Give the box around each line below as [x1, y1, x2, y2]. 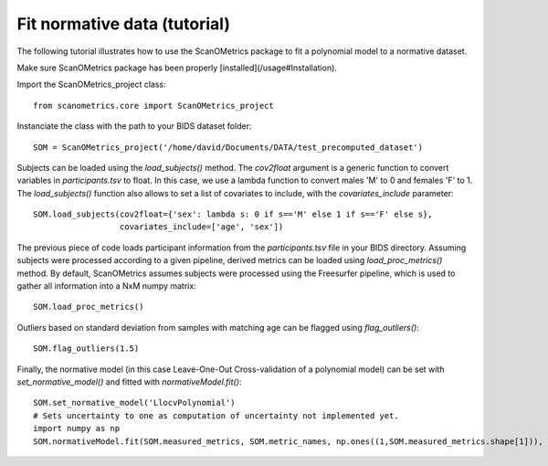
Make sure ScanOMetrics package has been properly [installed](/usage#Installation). [16, 62, 338, 73]
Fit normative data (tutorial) [16, 14, 230, 34]
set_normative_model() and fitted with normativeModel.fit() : [16, 376, 242, 387]
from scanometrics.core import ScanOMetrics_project [33, 101, 274, 111]
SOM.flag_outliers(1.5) [33, 344, 140, 354]
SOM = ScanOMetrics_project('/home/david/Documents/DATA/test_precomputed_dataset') [33, 142, 424, 153]
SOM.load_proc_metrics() [33, 302, 144, 312]
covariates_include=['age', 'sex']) [119, 222, 284, 232]
